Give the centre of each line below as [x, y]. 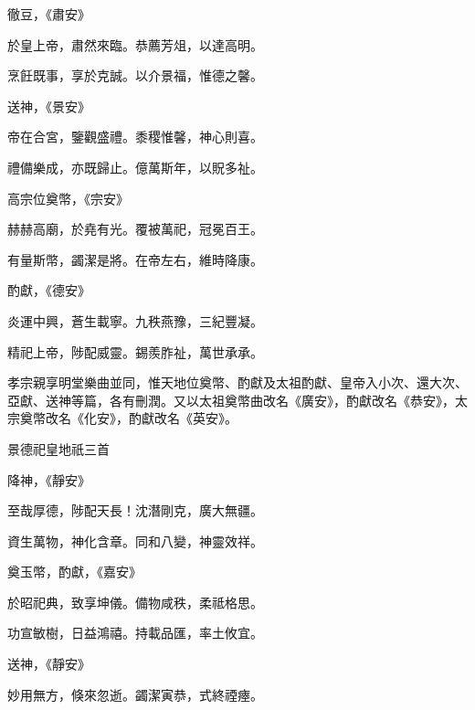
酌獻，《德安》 [49, 290]
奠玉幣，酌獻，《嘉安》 [74, 572]
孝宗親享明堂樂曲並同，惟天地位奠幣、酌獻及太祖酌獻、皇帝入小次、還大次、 [237, 382]
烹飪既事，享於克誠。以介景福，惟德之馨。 [135, 75]
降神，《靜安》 [49, 479]
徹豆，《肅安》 [49, 14]
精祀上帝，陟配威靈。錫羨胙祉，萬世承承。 [135, 351]
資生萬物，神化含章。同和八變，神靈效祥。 [135, 540]
